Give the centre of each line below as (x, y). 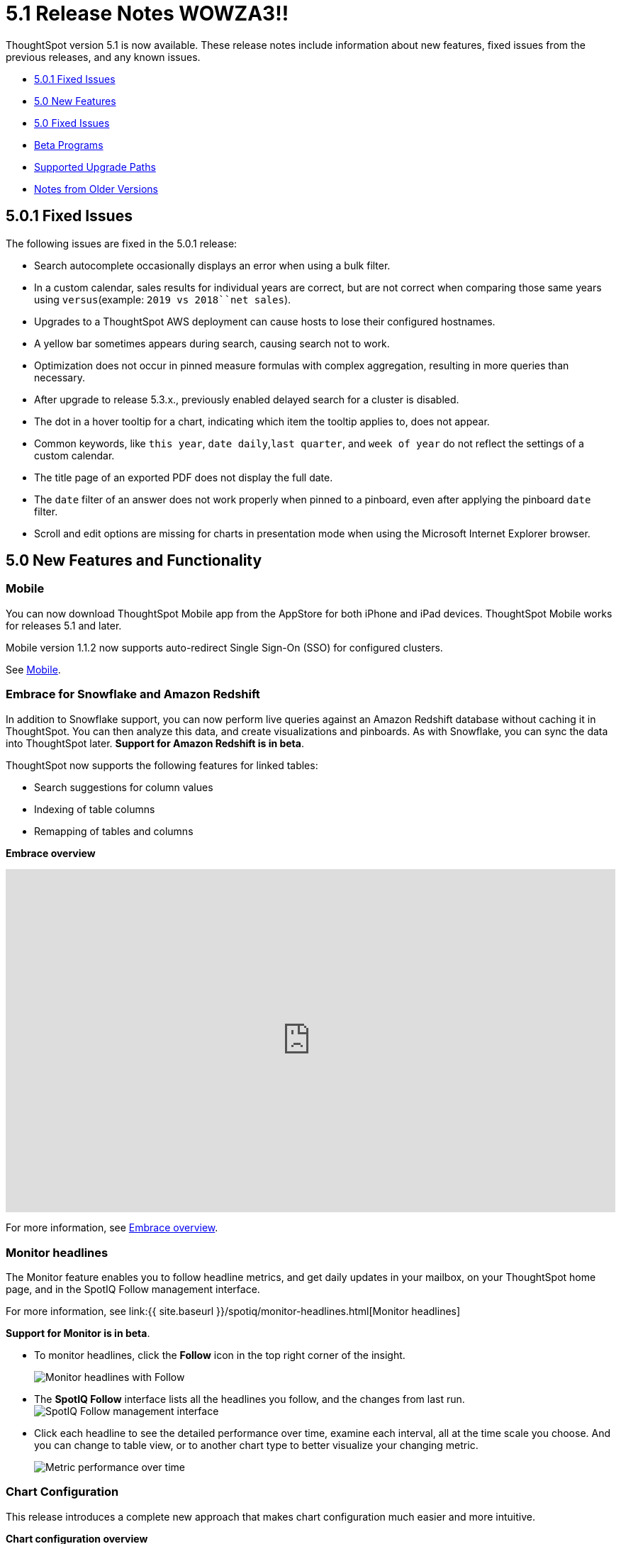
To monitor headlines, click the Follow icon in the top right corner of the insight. (220, 1355)
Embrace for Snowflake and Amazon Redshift (133, 694)
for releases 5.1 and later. (64, 625)
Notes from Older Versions (96, 189)
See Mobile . (33, 669)
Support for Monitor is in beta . (78, 1333)
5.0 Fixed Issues (72, 123)
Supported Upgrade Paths (95, 167)
